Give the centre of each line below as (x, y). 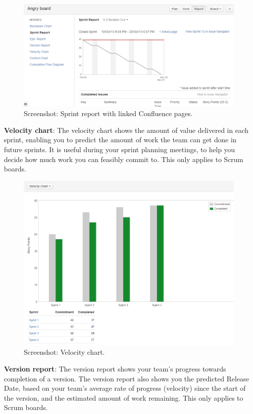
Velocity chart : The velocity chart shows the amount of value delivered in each (126, 130)
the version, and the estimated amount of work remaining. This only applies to (124, 397)
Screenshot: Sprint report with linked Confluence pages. (108, 113)
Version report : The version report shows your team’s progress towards (115, 369)
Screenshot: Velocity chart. (64, 352)
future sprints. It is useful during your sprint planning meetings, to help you (120, 149)
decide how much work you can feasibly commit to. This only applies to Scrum (124, 159)
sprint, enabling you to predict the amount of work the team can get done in (120, 140)
